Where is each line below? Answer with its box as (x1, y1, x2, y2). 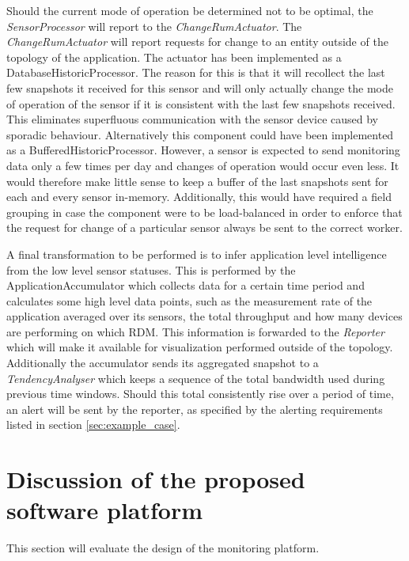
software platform (6, 494, 203, 526)
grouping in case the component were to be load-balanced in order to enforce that (6, 203, 403, 220)
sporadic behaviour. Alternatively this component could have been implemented (6, 126, 394, 142)
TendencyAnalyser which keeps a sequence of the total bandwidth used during (6, 370, 385, 386)
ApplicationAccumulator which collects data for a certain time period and (6, 277, 365, 294)
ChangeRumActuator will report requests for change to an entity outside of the (6, 33, 388, 50)
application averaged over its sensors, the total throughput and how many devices (6, 308, 403, 324)
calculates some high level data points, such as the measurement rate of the (6, 292, 373, 309)
